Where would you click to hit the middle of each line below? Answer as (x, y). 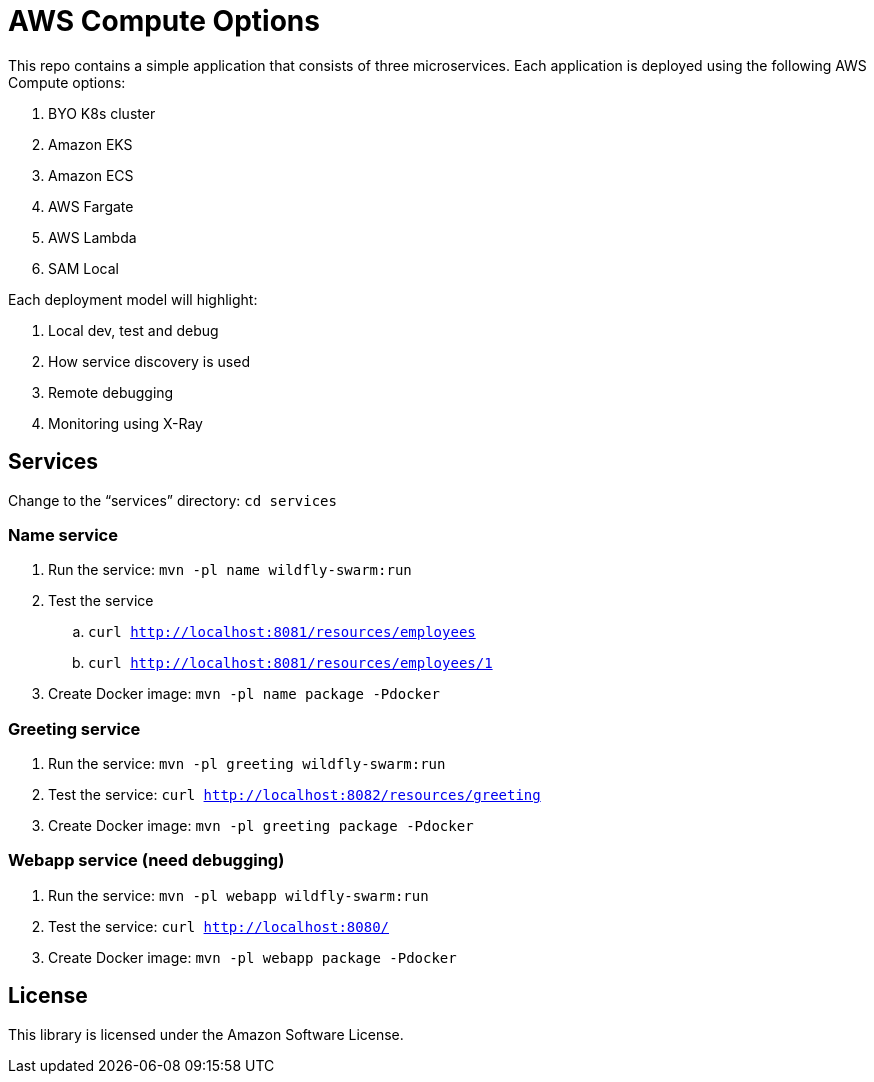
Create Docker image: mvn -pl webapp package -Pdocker (252, 957)
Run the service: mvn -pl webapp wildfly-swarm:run (238, 895)
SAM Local (83, 268)
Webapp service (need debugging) (146, 860)
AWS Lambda (92, 237)
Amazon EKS (90, 144)
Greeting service (74, 728)
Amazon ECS (91, 175)
